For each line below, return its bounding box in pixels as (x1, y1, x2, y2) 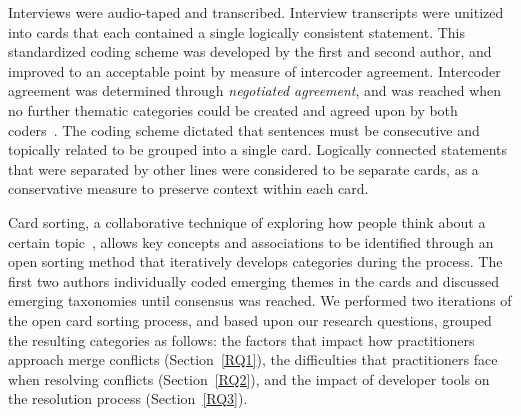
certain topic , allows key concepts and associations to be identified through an (8, 231, 494, 252)
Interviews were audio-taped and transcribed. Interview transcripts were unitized (8, 2, 504, 22)
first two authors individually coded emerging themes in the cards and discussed (8, 270, 500, 291)
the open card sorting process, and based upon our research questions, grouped (8, 309, 492, 330)
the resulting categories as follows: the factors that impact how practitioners (8, 329, 475, 350)
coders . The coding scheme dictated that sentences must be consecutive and (8, 119, 480, 140)
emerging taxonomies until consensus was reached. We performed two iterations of (8, 290, 512, 311)
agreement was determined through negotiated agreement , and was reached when (8, 80, 502, 101)
